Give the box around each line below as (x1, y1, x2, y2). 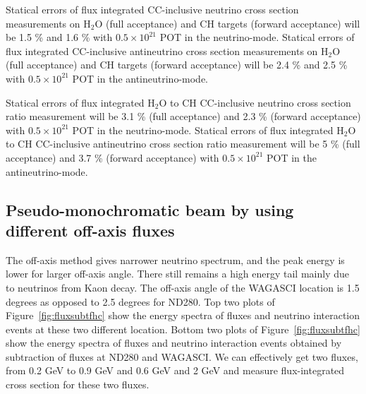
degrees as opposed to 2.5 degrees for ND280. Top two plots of (6, 294, 275, 309)
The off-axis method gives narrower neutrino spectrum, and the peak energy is (6, 252, 345, 267)
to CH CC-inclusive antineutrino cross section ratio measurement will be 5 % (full (6, 136, 360, 151)
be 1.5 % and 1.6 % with (6, 30, 113, 44)
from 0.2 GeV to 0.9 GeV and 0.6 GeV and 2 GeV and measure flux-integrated (6, 363, 345, 378)
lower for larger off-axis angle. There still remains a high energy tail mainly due (6, 266, 349, 281)
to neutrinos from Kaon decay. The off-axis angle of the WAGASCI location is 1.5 (6, 280, 360, 294)
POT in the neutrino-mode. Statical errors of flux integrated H (72, 122, 344, 137)
